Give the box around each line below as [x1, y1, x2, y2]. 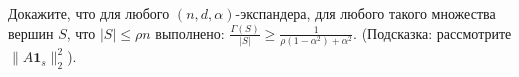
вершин [8, 22, 54, 43]
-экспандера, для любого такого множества [235, 3, 496, 23]
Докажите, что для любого [8, 3, 170, 23]
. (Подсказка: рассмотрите [353, 22, 512, 43]
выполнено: [155, 22, 225, 43]
